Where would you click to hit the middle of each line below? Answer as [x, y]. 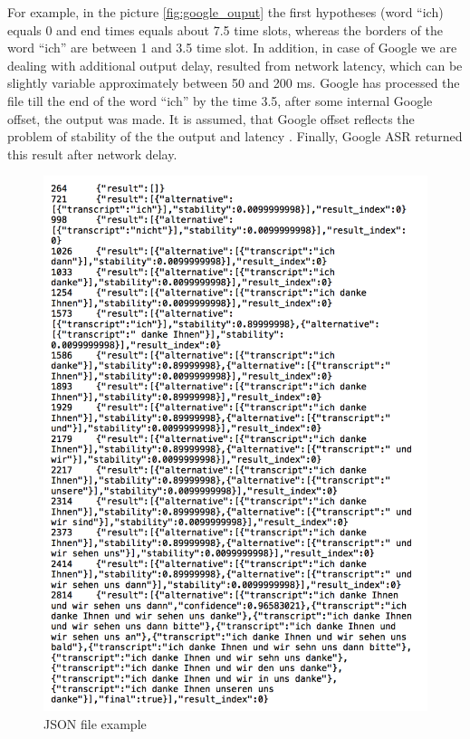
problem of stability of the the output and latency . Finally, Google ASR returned [235, 136]
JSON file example [95, 723]
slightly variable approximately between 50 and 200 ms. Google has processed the [234, 83]
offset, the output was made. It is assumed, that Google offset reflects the [211, 118]
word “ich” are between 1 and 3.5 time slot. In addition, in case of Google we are [232, 48]
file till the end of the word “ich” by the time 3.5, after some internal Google [220, 100]
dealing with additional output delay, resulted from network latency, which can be [235, 65]
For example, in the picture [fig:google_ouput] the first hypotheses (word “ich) [225, 12]
